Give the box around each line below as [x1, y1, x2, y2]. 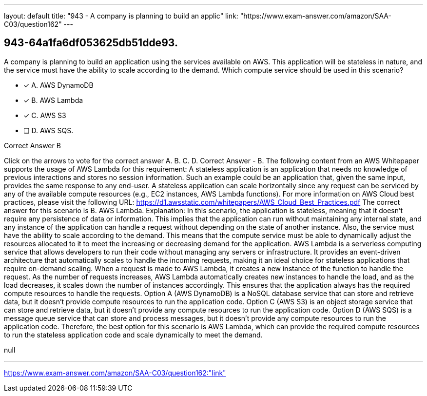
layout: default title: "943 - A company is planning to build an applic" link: [4, 12, 238, 20]
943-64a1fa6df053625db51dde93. [4, 37, 178, 49]
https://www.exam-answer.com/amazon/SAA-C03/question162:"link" [4, 368, 226, 377]
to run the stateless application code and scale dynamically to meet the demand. [4, 330, 263, 339]
